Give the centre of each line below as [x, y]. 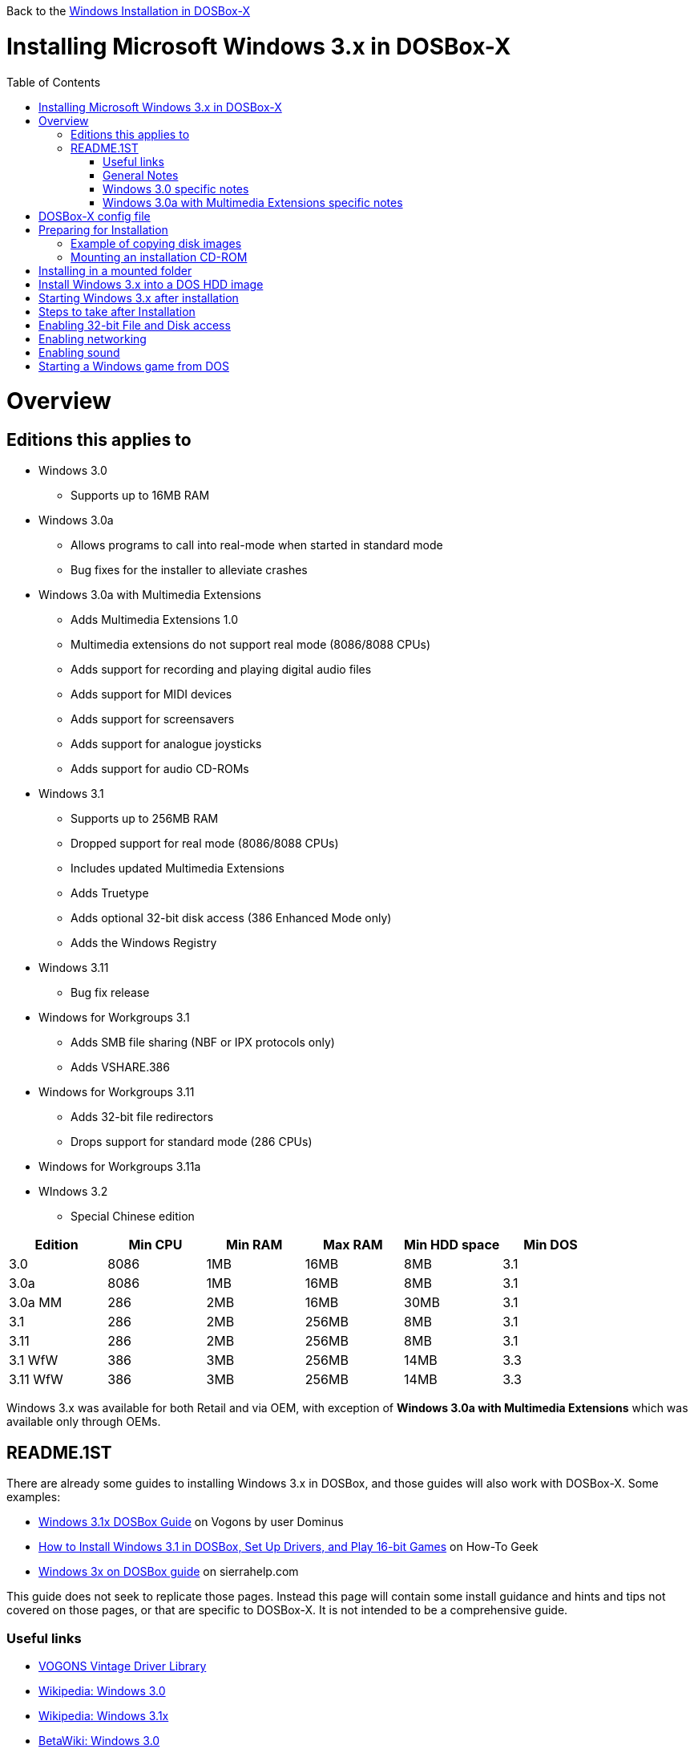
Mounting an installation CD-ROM [159, 257]
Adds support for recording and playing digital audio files [221, 670]
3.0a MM [36, 1303]
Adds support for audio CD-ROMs [160, 769]
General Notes [141, 175]
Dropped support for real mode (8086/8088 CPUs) [205, 844]
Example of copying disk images [156, 243]
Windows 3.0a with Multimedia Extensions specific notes [253, 202]
